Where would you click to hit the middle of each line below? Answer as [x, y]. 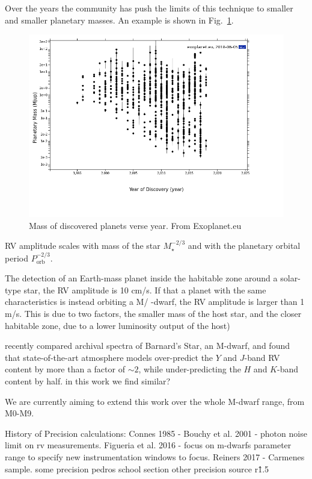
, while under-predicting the [190, 369]
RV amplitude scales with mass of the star [83, 246]
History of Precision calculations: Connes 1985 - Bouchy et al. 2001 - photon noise [156, 433]
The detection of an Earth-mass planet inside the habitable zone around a [141, 278]
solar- [290, 278]
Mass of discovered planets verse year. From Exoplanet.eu [135, 225]
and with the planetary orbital [244, 246]
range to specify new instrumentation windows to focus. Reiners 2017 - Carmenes [155, 456]
